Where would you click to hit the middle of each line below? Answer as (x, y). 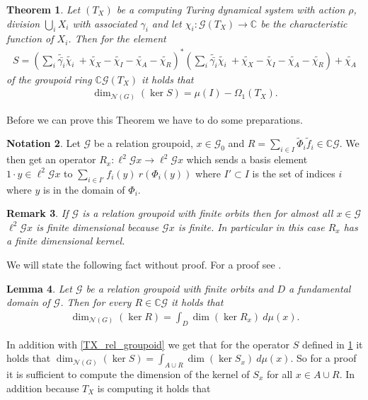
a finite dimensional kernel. (66, 241)
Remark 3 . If (38, 213)
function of (30, 39)
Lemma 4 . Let (39, 288)
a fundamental (320, 288)
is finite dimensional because (97, 227)
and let (167, 23)
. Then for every (96, 302)
